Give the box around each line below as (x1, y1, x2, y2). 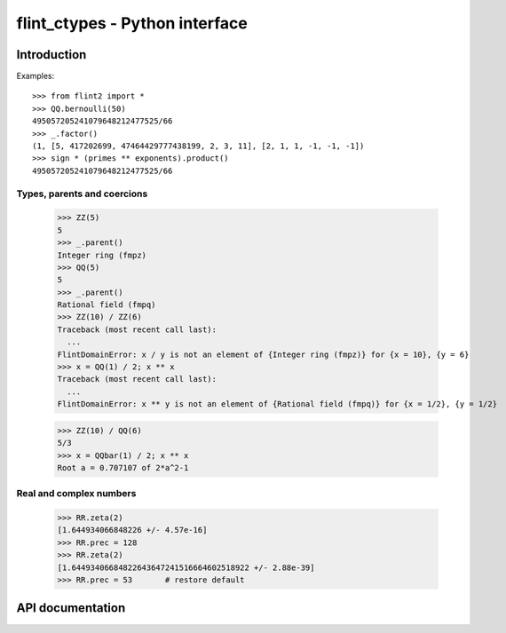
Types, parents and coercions (16, 187, 148, 200)
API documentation (16, 600, 126, 616)
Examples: (16, 71, 55, 82)
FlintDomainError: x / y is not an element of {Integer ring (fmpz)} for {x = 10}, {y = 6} (57, 349, 470, 360)
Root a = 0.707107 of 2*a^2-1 (57, 463, 189, 472)
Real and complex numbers (16, 487, 137, 500)
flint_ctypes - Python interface (16, 13, 249, 33)
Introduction (16, 47, 87, 62)
